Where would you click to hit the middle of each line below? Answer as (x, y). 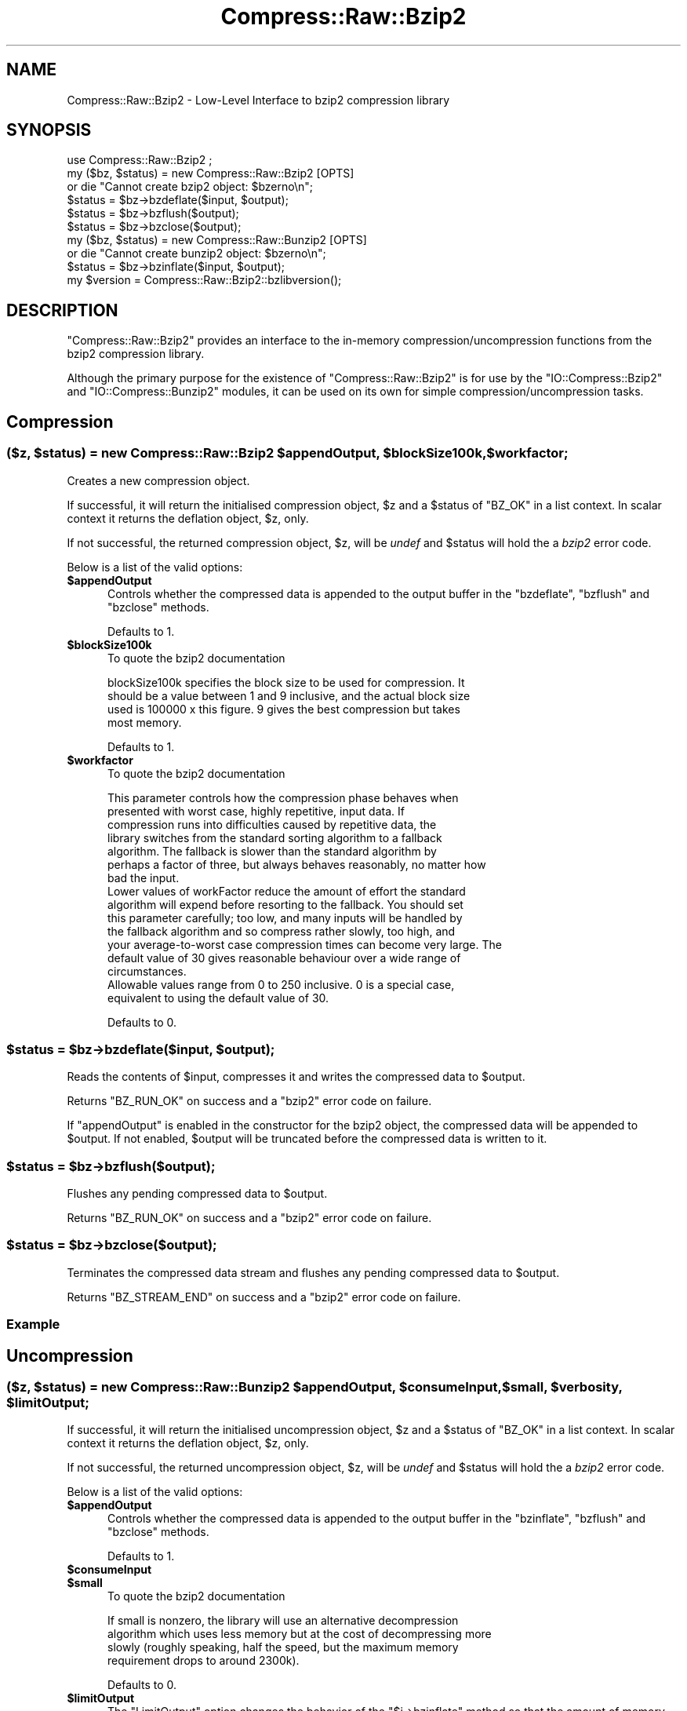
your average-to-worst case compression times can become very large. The (305, 944)
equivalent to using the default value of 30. (218, 998)
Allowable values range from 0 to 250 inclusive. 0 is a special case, (281, 984)
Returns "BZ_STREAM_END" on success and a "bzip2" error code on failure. (264, 1297)
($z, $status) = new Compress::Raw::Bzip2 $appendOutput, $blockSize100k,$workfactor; (287, 453)
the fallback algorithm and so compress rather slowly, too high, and (282, 931)
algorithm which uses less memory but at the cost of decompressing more (300, 1634)
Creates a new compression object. (158, 480)
